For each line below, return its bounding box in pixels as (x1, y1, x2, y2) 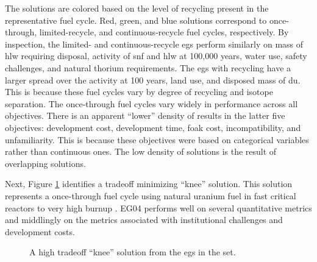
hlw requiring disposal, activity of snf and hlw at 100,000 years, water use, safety (5, 49, 307, 62)
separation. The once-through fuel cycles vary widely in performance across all (5, 97, 298, 110)
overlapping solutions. (5, 157, 86, 169)
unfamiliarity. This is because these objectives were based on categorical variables (5, 133, 309, 146)
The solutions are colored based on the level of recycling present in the (5, 2, 269, 14)
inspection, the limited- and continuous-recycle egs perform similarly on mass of (5, 37, 304, 50)
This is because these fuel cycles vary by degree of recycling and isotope (5, 85, 273, 98)
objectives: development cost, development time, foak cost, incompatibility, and (5, 121, 301, 133)
